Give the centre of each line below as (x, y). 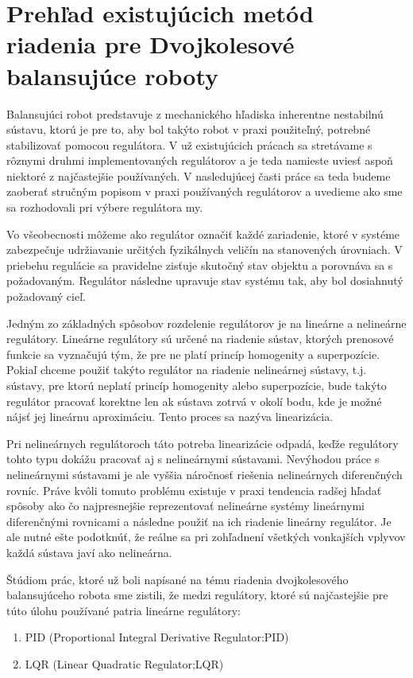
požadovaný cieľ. (46, 296)
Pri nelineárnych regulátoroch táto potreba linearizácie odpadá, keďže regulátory (203, 443)
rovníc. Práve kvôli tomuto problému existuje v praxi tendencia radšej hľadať (194, 490)
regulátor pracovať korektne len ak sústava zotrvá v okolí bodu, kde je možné (194, 401)
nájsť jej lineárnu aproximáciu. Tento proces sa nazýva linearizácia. (170, 417)
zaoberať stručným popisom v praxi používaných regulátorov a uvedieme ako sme (205, 191)
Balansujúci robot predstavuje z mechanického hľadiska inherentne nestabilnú (195, 113)
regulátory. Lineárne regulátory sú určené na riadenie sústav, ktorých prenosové (200, 339)
